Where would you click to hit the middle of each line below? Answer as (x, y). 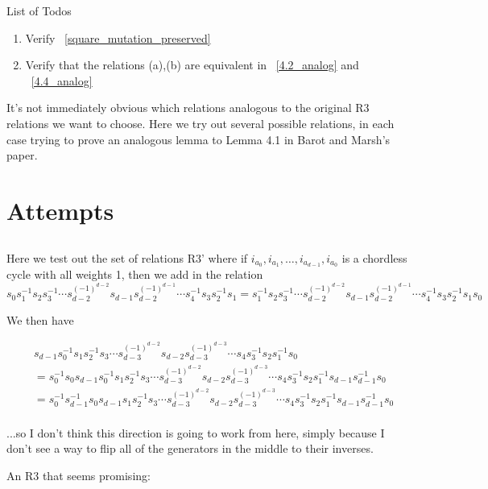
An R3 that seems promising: (79, 476)
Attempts (60, 210)
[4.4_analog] (62, 80)
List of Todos (39, 10)
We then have (40, 319)
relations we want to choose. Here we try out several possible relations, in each (201, 123)
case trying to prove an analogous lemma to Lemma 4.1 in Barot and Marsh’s (199, 139)
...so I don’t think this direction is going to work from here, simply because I (196, 432)
